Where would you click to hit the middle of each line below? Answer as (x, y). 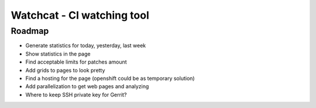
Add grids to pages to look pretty (65, 70)
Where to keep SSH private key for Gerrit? (76, 95)
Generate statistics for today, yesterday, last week (86, 46)
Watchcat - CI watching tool (80, 15)
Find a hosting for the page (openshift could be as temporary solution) (110, 78)
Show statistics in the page (58, 54)
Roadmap (30, 31)
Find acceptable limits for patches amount (76, 62)
